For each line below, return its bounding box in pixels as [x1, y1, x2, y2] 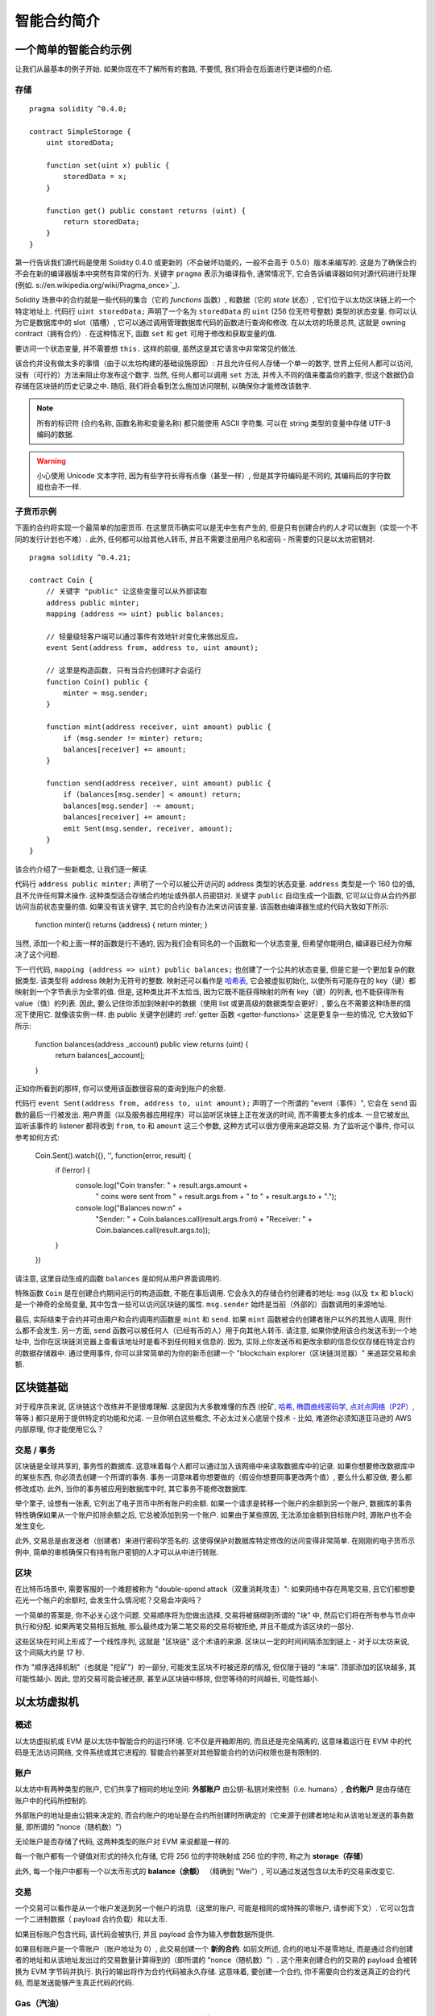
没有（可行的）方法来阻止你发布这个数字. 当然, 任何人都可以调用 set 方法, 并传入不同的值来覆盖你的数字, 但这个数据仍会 [14, 369, 415, 379]
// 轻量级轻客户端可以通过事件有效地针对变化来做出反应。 [45, 632, 242, 641]
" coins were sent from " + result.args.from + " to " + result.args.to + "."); [95, 1192, 338, 1202]
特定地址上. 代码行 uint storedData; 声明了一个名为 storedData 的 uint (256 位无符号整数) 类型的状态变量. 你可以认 [14, 306, 418, 316]
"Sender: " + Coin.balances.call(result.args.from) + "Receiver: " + [95, 1214, 313, 1223]
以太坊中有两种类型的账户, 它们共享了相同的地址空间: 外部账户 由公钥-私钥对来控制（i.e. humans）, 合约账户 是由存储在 [14, 1785, 412, 1794]
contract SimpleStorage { [29, 127, 132, 136]
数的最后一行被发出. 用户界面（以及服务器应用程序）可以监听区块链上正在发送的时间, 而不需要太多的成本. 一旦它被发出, [14, 1110, 410, 1119]
